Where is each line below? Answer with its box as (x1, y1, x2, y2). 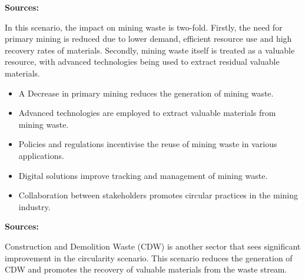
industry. (18, 200, 51, 212)
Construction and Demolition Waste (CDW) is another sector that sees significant (5, 240, 301, 252)
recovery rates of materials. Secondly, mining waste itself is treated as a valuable (5, 44, 295, 56)
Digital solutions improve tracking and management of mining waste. (18, 169, 268, 181)
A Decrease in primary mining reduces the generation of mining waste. (18, 87, 274, 99)
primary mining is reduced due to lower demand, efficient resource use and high (5, 32, 292, 45)
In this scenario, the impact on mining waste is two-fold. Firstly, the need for (5, 21, 283, 33)
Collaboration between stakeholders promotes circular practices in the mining (18, 189, 299, 201)
